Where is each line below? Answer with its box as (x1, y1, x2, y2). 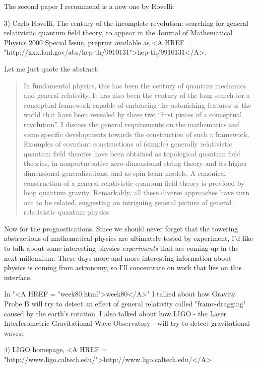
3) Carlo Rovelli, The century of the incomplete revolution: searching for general (4, 17, 249, 28)
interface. (4, 272, 32, 282)
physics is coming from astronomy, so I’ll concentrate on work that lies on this (4, 262, 242, 273)
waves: (4, 327, 23, 338)
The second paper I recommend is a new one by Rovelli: (4, 1, 174, 11)
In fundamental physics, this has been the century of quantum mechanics (23, 80, 246, 90)
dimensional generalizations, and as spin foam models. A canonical (23, 167, 226, 178)
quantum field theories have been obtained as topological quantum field (23, 148, 241, 158)
